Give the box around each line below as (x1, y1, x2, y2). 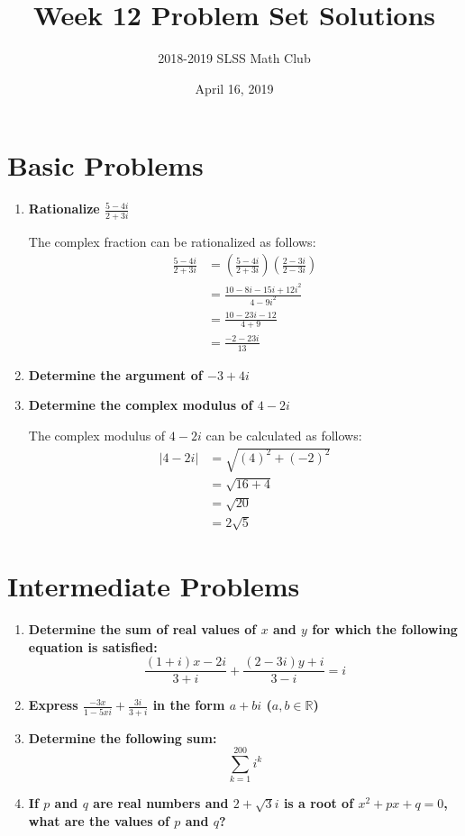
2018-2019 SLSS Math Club (158, 49, 311, 68)
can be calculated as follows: (205, 425, 362, 444)
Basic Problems (7, 147, 204, 184)
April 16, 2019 (195, 78, 274, 97)
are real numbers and (93, 794, 229, 813)
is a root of (283, 794, 354, 813)
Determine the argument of (28, 365, 203, 384)
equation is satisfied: (28, 637, 158, 656)
